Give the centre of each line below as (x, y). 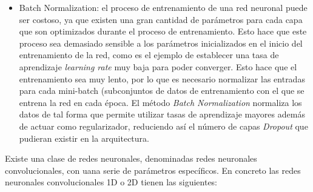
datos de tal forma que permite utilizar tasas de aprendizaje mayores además (162, 114)
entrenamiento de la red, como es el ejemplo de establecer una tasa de (149, 55)
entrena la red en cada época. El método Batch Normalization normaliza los (160, 102)
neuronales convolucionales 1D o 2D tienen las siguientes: (111, 182)
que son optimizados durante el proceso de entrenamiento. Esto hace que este (163, 31)
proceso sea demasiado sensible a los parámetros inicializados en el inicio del (161, 43)
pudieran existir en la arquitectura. (84, 138)
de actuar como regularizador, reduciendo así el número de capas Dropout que (163, 126)
